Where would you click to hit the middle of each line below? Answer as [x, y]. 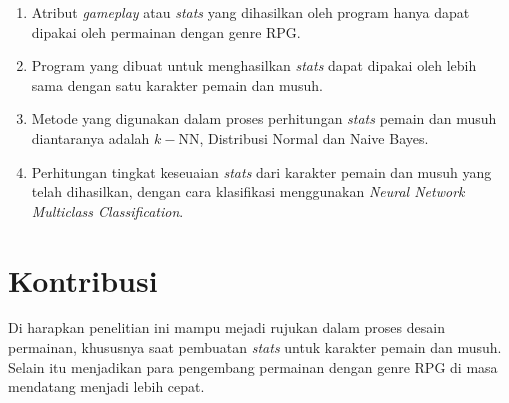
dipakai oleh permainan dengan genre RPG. [166, 31]
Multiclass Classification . [107, 210]
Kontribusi [83, 279]
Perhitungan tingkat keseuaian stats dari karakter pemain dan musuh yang [261, 171]
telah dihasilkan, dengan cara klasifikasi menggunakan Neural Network [248, 191]
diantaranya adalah [90, 137]
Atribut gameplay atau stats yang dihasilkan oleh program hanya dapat [250, 12]
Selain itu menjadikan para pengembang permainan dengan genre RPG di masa [253, 366]
